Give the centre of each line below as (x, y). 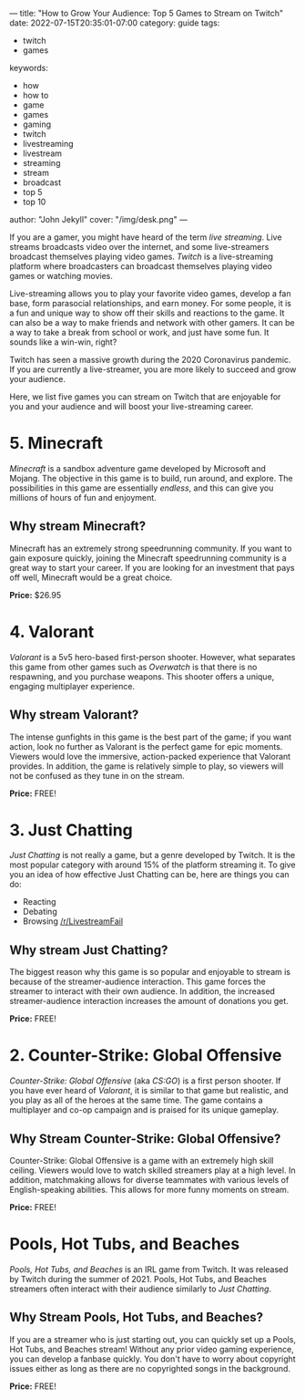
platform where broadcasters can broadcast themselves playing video (141, 266)
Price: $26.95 (36, 595)
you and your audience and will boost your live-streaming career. (132, 406)
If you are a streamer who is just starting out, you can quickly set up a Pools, (153, 1339)
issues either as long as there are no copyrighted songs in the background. (150, 1368)
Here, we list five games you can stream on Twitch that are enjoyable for (145, 397)
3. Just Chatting (71, 830)
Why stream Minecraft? (78, 527)
